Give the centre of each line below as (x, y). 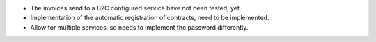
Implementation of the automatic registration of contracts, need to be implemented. (150, 18)
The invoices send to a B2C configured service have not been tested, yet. (136, 8)
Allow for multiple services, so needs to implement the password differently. (139, 27)
